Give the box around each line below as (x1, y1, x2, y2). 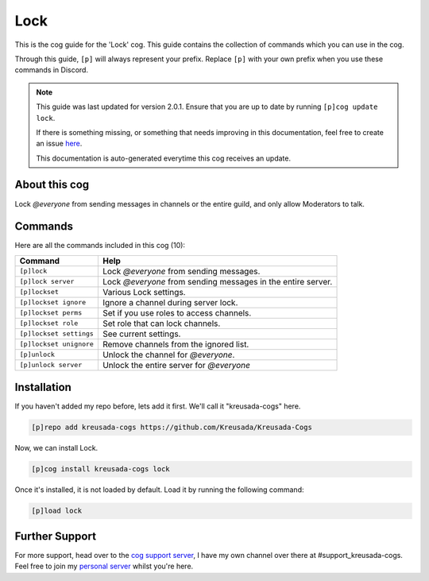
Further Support (14, 529, 97, 543)
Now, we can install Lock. (14, 443, 99, 453)
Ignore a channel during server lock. (102, 296, 238, 308)
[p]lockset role (19, 319, 79, 327)
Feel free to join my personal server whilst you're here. (14, 561, 194, 571)
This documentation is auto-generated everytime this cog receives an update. (36, 153, 292, 163)
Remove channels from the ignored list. (102, 339, 249, 350)
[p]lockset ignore (19, 298, 87, 307)
